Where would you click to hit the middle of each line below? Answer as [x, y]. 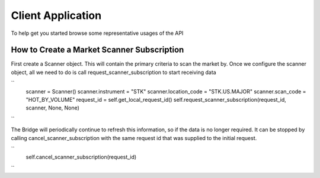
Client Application [56, 15]
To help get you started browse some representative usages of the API [97, 33]
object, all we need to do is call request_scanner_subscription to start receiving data [113, 72]
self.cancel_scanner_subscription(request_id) [81, 157]
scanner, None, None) [53, 108]
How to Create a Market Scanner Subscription [97, 50]
